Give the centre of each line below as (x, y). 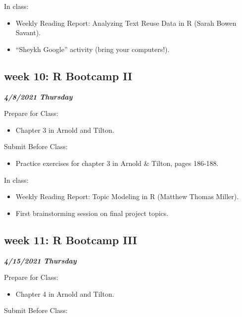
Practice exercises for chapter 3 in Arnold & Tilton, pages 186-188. (117, 163)
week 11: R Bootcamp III (71, 239)
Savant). (28, 32)
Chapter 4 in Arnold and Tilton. (65, 293)
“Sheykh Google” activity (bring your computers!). (93, 49)
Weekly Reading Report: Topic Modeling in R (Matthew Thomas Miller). (127, 196)
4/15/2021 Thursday (40, 260)
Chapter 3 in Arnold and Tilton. (65, 130)
